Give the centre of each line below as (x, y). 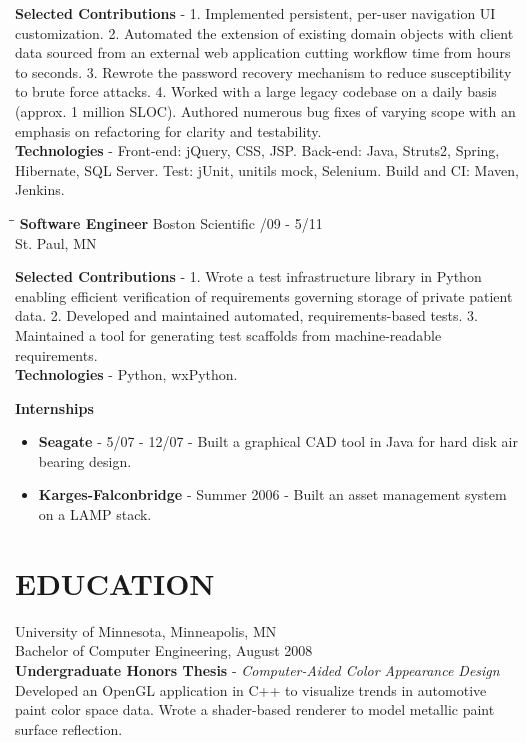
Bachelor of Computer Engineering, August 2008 (164, 650)
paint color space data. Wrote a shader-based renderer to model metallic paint (255, 709)
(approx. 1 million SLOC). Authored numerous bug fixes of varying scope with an (265, 110)
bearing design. (85, 460)
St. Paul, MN (56, 242)
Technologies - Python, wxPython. (126, 374)
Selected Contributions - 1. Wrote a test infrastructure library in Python (248, 276)
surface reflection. (69, 728)
